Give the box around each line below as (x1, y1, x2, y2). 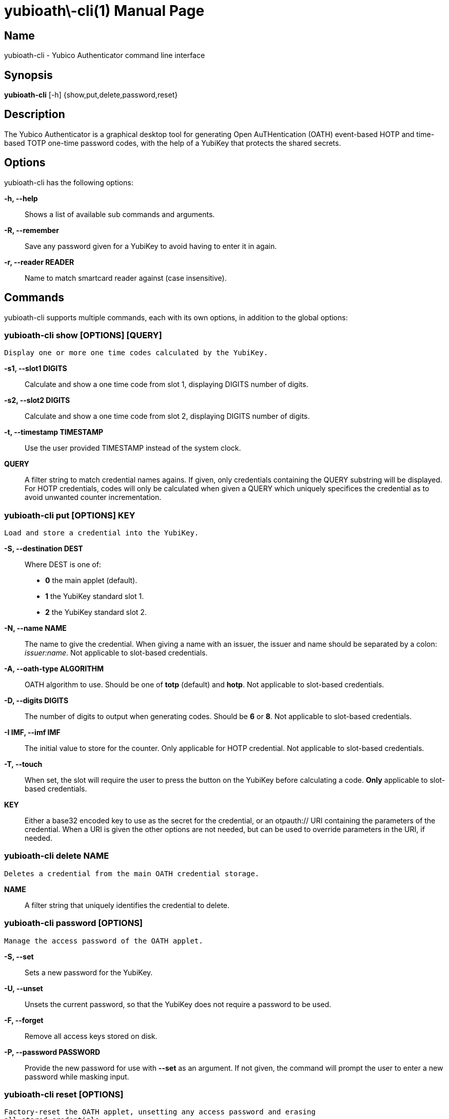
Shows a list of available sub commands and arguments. (25, 209, 215, 219)
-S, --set (4, 952, 34, 961)
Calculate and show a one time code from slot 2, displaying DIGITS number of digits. (25, 412, 310, 421)
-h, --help (4, 194, 38, 203)
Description (4, 108, 65, 121)
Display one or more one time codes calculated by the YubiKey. (4, 349, 268, 357)
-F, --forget (4, 1015, 44, 1025)
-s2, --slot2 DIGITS (4, 396, 70, 405)
